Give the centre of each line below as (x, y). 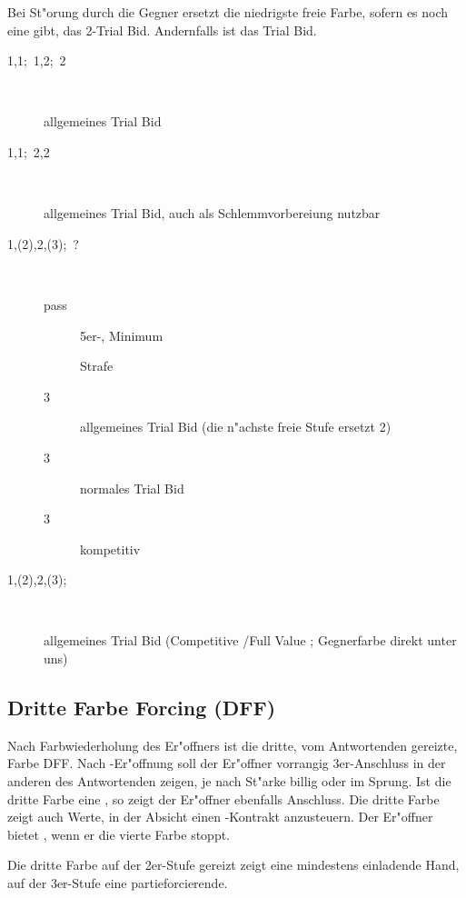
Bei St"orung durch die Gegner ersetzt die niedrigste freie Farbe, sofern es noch (228, 12)
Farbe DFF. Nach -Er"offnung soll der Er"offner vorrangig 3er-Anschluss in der (227, 763)
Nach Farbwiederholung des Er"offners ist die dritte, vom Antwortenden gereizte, (233, 745)
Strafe (97, 366)
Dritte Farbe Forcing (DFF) (142, 708)
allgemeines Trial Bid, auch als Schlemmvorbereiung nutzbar (212, 213)
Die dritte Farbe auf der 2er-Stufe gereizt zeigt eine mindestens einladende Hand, (233, 865)
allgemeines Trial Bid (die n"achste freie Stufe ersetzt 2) (236, 427)
